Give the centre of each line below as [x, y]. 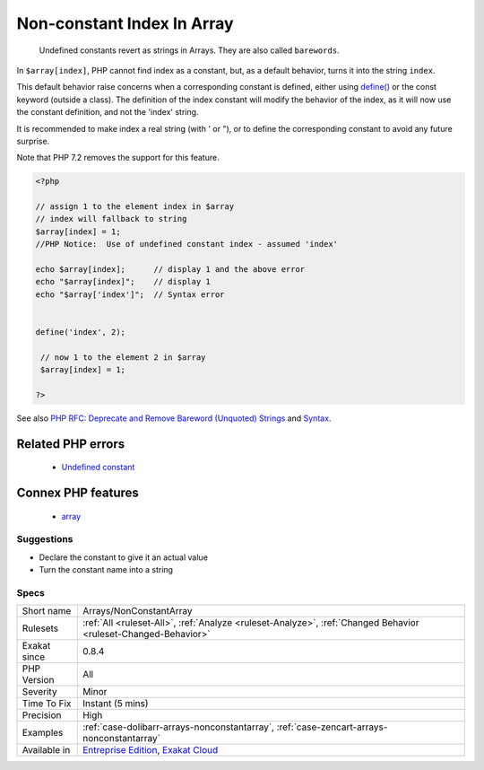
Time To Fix [47, 704]
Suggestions [45, 539]
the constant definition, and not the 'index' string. [108, 112]
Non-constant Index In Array [125, 23]
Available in [46, 750]
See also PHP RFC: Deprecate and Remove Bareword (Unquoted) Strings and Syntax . [174, 418]
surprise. [33, 141]
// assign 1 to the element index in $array [135, 207]
